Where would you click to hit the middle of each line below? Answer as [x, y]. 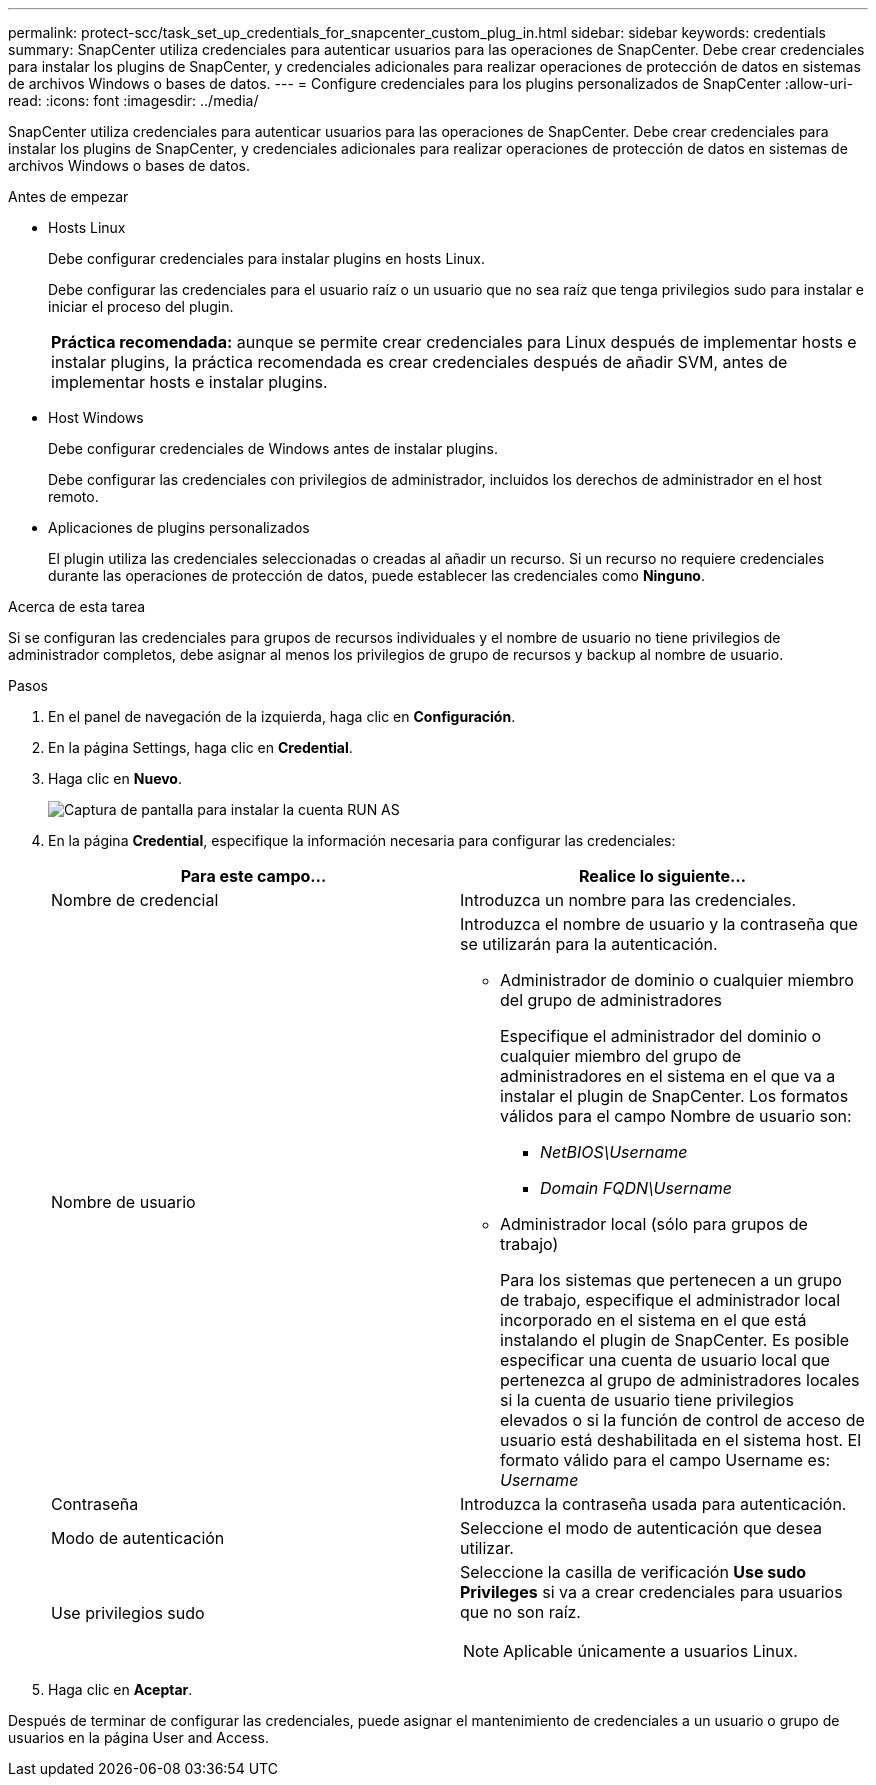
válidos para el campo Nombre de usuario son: [676, 1116]
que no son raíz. [520, 1612]
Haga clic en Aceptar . [120, 1689]
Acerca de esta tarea [77, 606]
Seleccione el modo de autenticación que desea [641, 1528]
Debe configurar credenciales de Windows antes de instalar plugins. [273, 448]
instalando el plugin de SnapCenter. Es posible [675, 1340]
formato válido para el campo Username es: [665, 1460]
